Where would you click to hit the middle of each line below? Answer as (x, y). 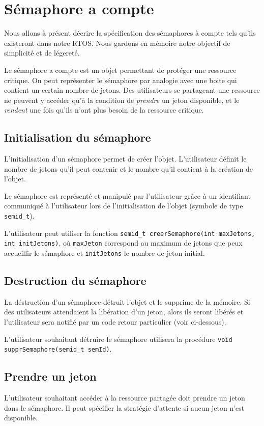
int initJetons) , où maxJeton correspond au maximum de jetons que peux (123, 243)
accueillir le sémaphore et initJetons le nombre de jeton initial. (105, 253)
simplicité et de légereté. (42, 53)
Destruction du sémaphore (75, 281)
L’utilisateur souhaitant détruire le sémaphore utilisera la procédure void (118, 339)
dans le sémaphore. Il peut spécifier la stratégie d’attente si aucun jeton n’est (124, 407)
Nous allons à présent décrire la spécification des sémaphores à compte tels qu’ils (130, 33)
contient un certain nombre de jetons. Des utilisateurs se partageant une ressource (132, 90)
